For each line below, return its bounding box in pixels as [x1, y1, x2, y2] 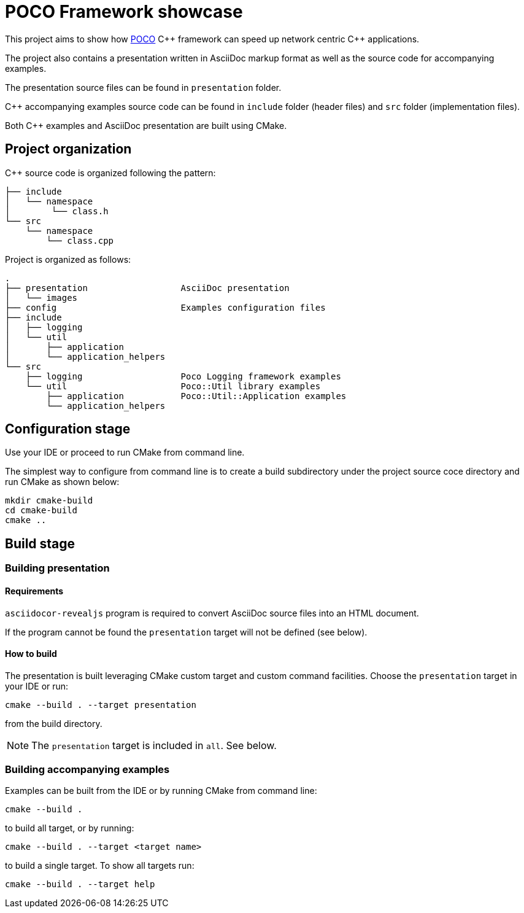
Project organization [5, 141, 132, 157]
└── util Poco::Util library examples [25, 381, 321, 391]
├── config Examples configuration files [5, 302, 326, 313]
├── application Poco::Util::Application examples [46, 390, 347, 401]
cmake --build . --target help [5, 879, 155, 890]
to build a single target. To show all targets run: [5, 860, 195, 871]
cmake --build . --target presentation [5, 699, 196, 710]
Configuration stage [5, 421, 131, 437]
